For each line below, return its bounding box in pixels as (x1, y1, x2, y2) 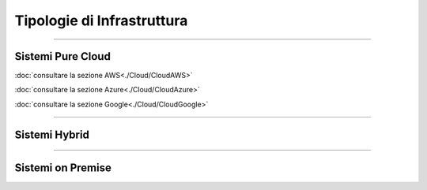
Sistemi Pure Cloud (14, 50, 111, 63)
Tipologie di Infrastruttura (14, 12, 188, 29)
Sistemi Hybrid (14, 128, 90, 141)
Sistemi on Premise (14, 161, 112, 174)
